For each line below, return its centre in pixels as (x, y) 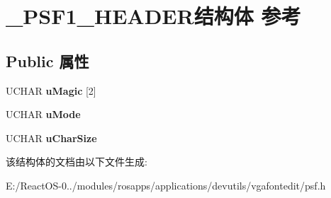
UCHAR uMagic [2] (51, 90)
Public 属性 (47, 60)
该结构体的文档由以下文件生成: (77, 162)
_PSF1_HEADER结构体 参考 (153, 16)
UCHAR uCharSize (51, 138)
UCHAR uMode (43, 114)
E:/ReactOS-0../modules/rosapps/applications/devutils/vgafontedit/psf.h (166, 185)
